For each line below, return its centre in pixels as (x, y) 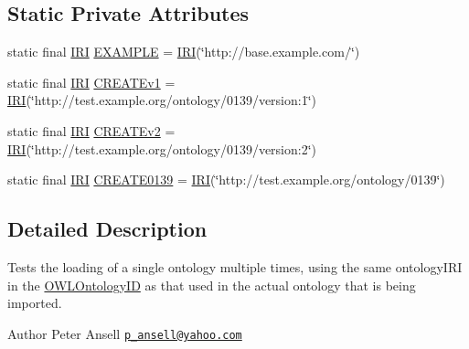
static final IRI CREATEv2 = (91, 130)
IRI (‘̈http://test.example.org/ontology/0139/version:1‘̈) (162, 100)
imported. (35, 303)
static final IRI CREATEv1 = (91, 82)
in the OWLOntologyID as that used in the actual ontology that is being (212, 285)
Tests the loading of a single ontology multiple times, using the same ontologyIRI (235, 266)
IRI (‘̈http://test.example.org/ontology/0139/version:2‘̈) (162, 148)
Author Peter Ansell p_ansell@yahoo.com (125, 333)
